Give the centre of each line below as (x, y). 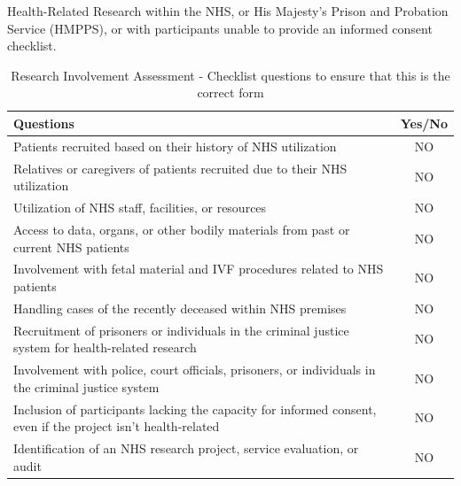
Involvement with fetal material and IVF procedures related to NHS (199, 269)
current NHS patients (71, 247)
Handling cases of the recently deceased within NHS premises (180, 308)
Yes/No (424, 123)
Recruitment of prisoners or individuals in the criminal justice (181, 330)
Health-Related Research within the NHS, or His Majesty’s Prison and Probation (228, 11)
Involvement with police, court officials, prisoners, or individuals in (195, 370)
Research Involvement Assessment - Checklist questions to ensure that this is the (230, 75)
